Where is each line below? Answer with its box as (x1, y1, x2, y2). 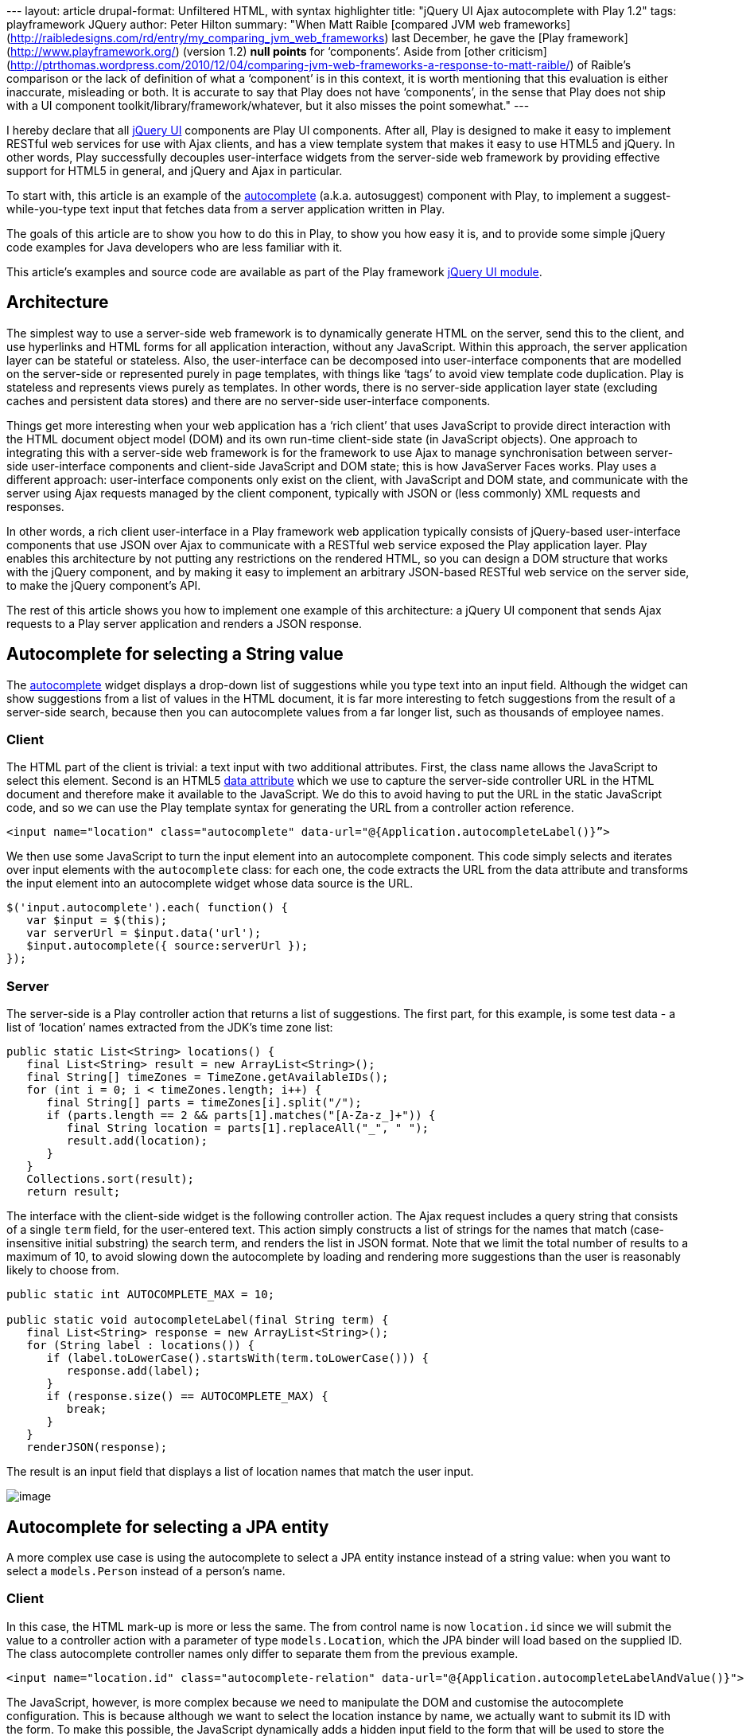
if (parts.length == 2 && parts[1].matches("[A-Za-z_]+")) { (46, 1109, 436, 1122)
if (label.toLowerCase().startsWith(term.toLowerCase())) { (46, 1352, 429, 1365)
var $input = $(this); (26, 914, 168, 927)
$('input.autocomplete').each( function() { (6, 901, 289, 915)
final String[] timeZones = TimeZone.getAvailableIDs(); (26, 1071, 389, 1084)
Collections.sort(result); (26, 1172, 195, 1186)
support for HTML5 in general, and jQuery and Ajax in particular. (6, 164, 343, 178)
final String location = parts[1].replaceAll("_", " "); (66, 1122, 429, 1135)
